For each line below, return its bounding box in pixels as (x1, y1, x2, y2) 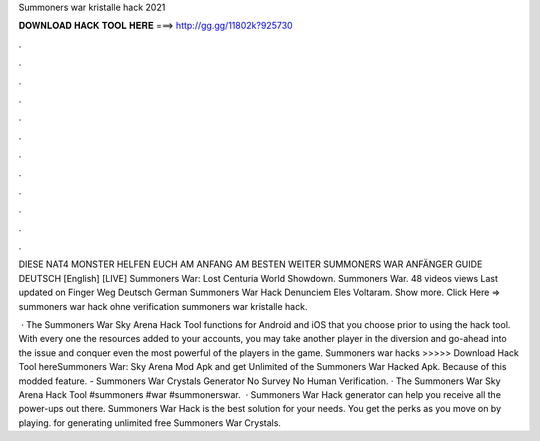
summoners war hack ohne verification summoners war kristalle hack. (18, 300, 308, 312)
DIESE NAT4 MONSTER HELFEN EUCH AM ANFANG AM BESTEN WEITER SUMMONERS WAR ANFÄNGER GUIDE (18, 258, 483, 270)
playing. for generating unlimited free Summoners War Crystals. (18, 416, 282, 429)
